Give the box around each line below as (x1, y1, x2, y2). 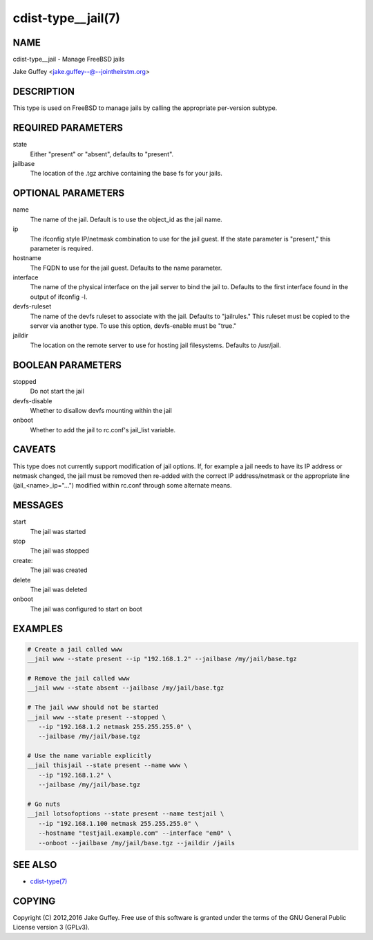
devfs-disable (12, 396, 52, 405)
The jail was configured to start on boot (30, 605, 143, 613)
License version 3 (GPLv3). (12, 923, 90, 932)
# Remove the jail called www (27, 674, 130, 682)
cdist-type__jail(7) (12, 10, 121, 26)
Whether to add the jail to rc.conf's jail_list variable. (30, 425, 176, 434)
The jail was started (30, 527, 86, 535)
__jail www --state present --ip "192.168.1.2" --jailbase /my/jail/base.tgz (27, 655, 297, 663)
